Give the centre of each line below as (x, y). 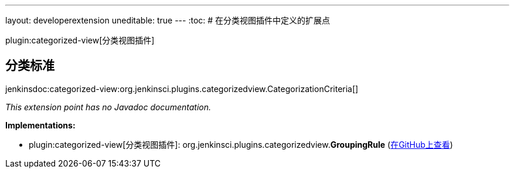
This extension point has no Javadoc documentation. (108, 107)
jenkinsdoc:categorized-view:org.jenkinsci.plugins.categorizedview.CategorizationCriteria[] (182, 89)
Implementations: (40, 125)
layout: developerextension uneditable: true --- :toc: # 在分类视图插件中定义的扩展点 (168, 20)
